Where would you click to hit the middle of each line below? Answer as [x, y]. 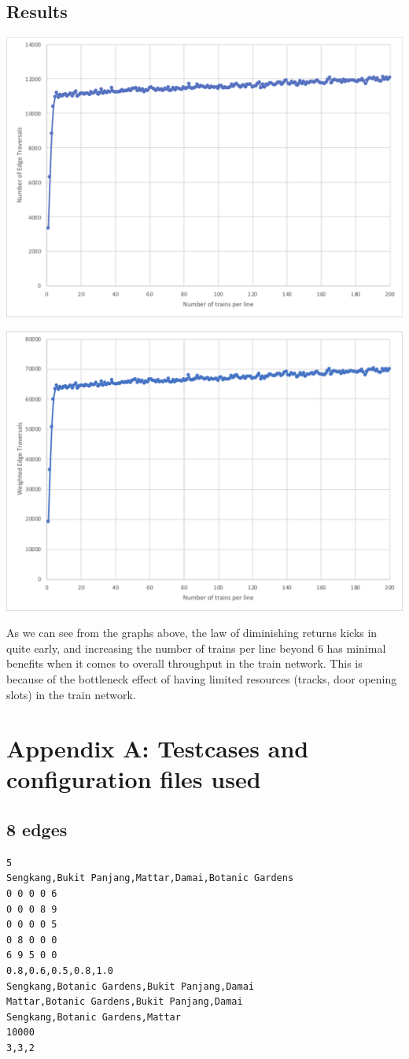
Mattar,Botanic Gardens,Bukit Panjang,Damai [125, 1002]
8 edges [37, 829]
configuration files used [134, 779]
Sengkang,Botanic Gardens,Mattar [94, 1017]
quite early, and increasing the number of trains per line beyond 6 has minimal [196, 648]
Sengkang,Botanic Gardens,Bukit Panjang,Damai [130, 986]
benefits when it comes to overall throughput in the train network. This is [184, 663]
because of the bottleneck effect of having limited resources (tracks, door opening [202, 678]
